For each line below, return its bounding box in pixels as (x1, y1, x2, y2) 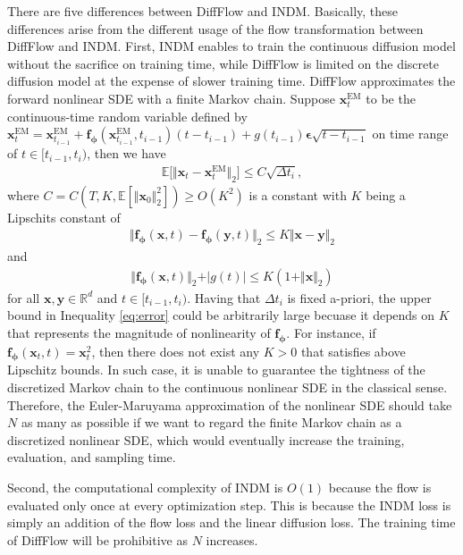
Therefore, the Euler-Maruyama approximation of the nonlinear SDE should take (7, 395, 452, 414)
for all (7, 288, 40, 307)
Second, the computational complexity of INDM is (7, 478, 283, 497)
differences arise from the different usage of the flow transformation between (7, 19, 424, 38)
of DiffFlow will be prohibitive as (7, 530, 188, 549)
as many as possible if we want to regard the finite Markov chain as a (21, 413, 402, 432)
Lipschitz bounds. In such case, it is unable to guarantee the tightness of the (7, 360, 425, 379)
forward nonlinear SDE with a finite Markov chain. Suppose (7, 88, 336, 107)
